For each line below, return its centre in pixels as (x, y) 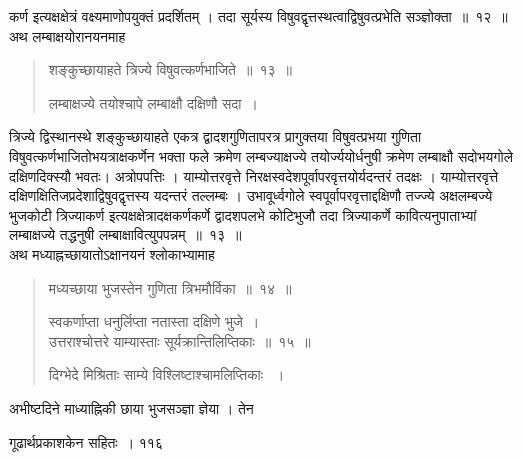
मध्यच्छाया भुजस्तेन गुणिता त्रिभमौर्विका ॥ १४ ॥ (170, 287)
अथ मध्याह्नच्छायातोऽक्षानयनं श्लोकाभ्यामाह (112, 253)
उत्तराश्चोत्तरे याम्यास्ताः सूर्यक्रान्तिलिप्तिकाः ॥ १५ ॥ (179, 340)
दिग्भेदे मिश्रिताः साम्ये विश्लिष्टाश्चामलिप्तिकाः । (166, 374)
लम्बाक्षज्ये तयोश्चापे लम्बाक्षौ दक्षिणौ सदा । (153, 102)
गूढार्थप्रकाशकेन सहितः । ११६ (86, 441)
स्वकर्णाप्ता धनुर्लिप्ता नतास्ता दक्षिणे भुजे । (154, 321)
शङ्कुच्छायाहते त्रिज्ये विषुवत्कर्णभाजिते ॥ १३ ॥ (170, 69)
